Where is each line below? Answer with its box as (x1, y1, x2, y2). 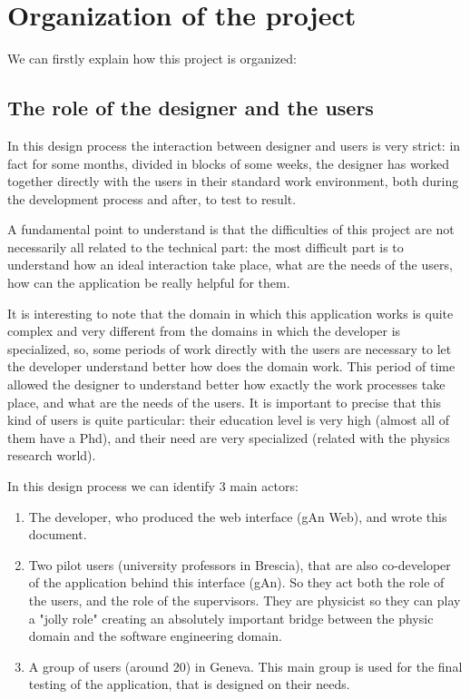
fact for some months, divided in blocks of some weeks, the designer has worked (7, 153, 450, 172)
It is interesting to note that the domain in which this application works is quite (7, 303, 454, 322)
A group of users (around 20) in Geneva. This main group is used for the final (28, 656, 463, 675)
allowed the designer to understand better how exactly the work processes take (7, 375, 446, 394)
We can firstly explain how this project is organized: (7, 49, 297, 68)
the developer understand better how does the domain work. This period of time (7, 357, 455, 376)
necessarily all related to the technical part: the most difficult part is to (7, 237, 404, 256)
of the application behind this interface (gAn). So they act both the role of (28, 573, 445, 592)
